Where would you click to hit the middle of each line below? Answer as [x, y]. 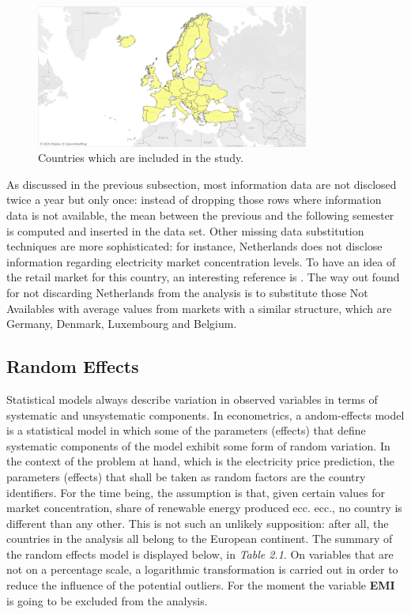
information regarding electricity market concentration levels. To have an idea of [201, 261]
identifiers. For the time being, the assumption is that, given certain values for [196, 492]
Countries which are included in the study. [141, 158]
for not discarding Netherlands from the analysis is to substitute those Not [187, 292]
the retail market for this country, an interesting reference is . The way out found [203, 277]
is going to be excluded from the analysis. [107, 600]
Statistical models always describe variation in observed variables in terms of [192, 399]
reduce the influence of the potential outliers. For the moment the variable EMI [201, 585]
